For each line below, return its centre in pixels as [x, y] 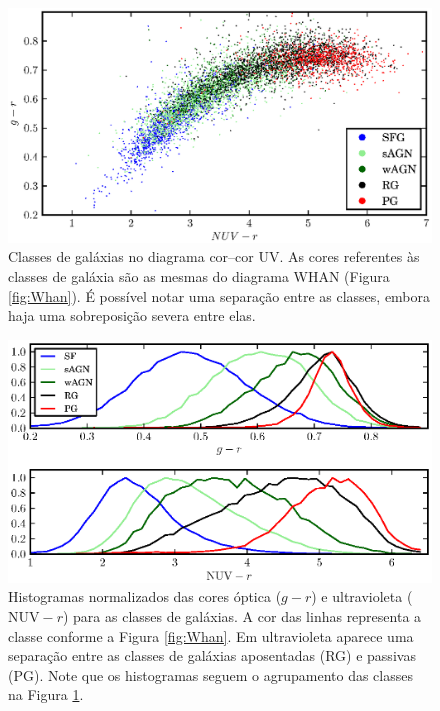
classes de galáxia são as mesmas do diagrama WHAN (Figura [199, 275]
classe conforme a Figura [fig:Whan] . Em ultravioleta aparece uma [211, 635]
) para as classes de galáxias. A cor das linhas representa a [242, 615]
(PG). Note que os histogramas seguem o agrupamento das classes [210, 674]
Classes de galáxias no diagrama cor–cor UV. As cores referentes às [214, 256]
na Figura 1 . [46, 694]
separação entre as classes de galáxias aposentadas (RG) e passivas [212, 655]
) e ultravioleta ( [362, 596]
